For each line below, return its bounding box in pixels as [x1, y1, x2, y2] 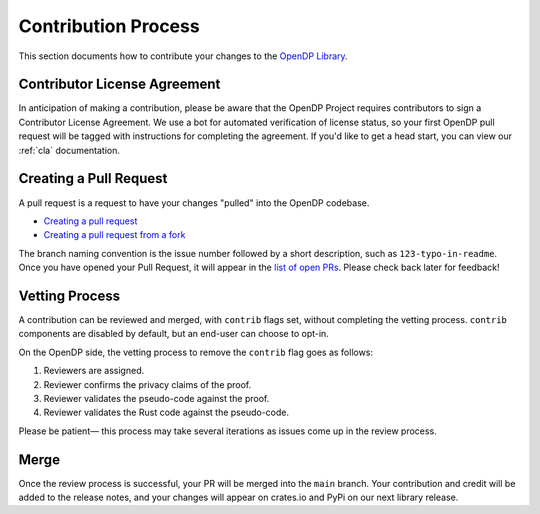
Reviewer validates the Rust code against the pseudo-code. [43, 406, 290, 419]
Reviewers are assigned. [43, 365, 145, 377]
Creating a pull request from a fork [43, 229, 186, 241]
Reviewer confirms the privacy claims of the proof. [43, 378, 252, 390]
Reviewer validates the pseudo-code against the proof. [43, 392, 270, 404]
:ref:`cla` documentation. [18, 144, 120, 156]
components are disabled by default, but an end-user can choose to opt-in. [18, 328, 329, 340]
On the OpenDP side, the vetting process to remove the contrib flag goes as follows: [18, 346, 374, 358]
